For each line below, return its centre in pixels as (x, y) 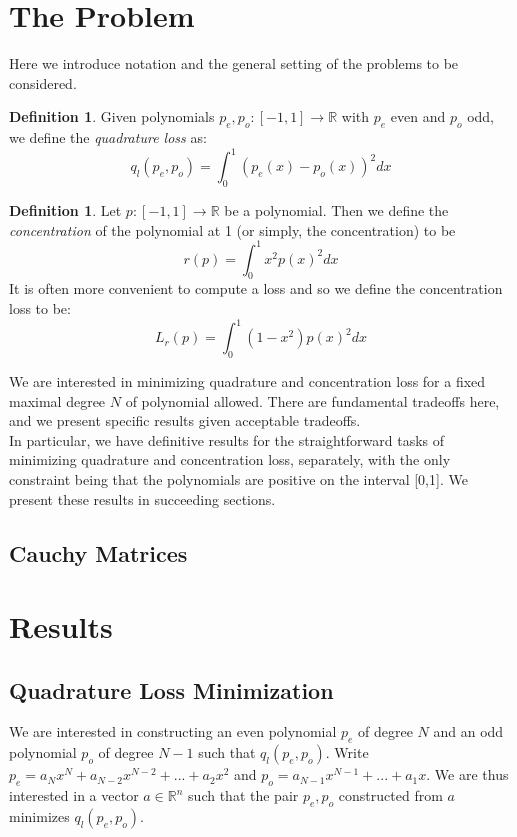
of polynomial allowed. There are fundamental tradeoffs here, (312, 400)
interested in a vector (74, 795)
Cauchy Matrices (98, 552)
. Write (347, 752)
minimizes (39, 815)
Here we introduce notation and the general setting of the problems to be (234, 63)
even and (418, 116)
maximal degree (57, 400)
